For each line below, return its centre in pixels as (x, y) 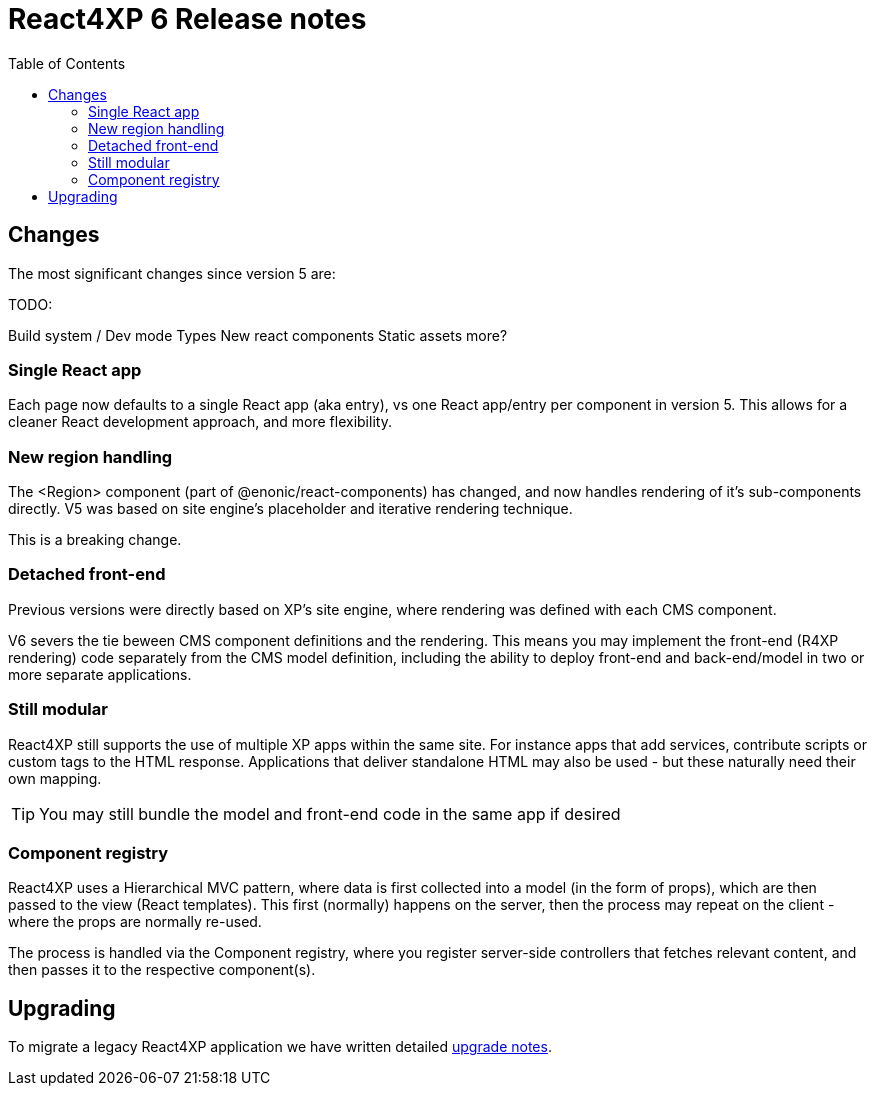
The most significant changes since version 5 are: (172, 273)
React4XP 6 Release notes (187, 19)
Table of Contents (67, 63)
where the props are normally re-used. (135, 922)
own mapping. (55, 778)
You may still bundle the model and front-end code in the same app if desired (330, 813)
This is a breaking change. (95, 540)
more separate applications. (100, 674)
